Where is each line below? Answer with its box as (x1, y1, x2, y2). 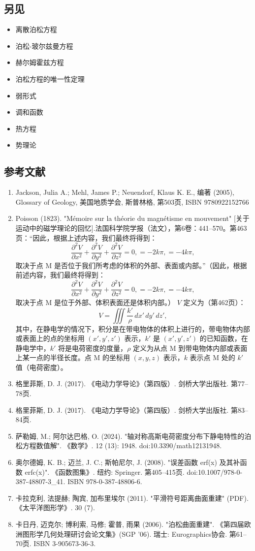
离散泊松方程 (15, 24, 57, 34)
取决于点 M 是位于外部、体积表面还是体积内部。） (15, 297, 175, 307)
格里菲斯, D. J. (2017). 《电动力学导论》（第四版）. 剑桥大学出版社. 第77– (15, 378, 248, 389)
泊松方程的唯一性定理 (15, 73, 85, 84)
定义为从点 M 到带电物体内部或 (133, 342, 234, 353)
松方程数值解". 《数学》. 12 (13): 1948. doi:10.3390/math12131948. (15, 440, 222, 451)
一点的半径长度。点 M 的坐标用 (29, 352, 130, 363)
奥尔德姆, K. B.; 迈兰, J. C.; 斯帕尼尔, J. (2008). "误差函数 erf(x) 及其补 (15, 457, 240, 467)
